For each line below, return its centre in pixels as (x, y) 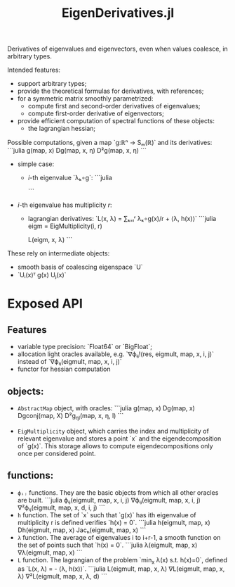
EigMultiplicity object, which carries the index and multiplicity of (113, 431)
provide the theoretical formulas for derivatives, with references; (110, 91)
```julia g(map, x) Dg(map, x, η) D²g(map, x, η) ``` (77, 151)
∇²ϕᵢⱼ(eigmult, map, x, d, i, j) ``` (61, 507)
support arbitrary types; (52, 84)
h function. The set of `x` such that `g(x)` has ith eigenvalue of (107, 515)
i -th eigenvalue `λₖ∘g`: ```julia (70, 178)
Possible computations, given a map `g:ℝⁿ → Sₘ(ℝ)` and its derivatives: (110, 143)
